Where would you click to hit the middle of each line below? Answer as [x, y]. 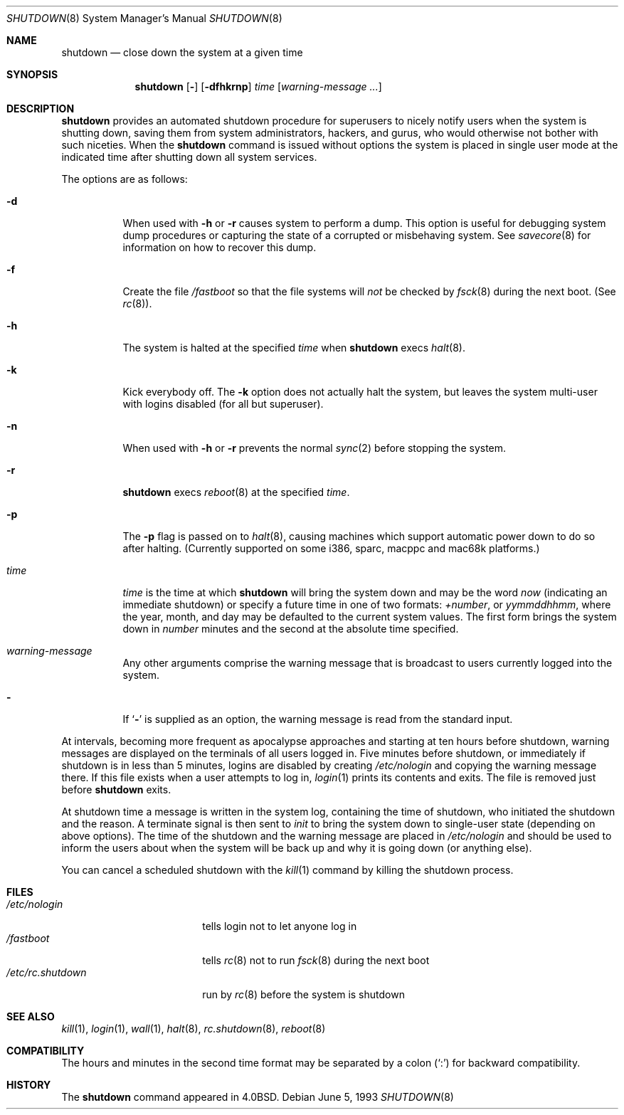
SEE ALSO [31, 1016]
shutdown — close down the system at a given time [182, 52]
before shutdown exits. [116, 789]
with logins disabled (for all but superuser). [223, 404]
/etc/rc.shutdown [47, 972]
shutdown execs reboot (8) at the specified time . [236, 492]
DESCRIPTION [41, 109]
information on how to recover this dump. [220, 247]
